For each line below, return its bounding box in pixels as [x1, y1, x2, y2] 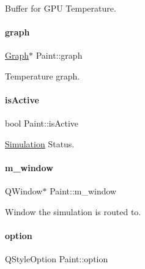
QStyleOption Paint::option [5, 252, 108, 265]
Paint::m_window [50, 185, 117, 197]
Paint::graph [35, 49, 83, 62]
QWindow [5, 185, 43, 197]
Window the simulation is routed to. [5, 205, 141, 218]
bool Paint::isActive [5, 117, 79, 130]
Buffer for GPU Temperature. [5, 2, 116, 14]
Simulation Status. [5, 137, 75, 150]
